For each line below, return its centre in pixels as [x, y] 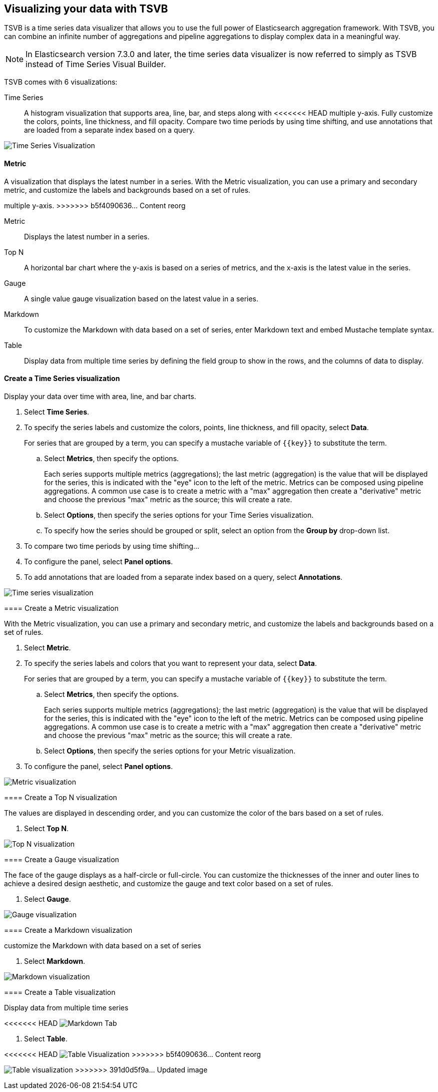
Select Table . [46, 1038]
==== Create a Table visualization [60, 992]
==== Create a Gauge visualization [62, 859]
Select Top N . [46, 828]
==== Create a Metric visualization [61, 608]
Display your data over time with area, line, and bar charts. [100, 396]
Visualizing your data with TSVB [86, 9]
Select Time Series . [57, 412]
